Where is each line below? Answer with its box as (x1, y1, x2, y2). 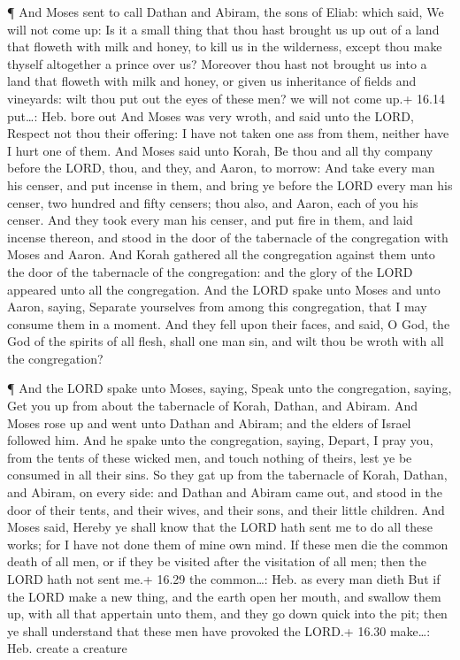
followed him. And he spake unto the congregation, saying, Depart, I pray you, (7, 431, 433, 449)
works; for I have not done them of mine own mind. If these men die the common (7, 534, 448, 553)
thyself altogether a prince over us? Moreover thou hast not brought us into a (7, 54, 427, 73)
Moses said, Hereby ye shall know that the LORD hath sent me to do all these (7, 518, 433, 536)
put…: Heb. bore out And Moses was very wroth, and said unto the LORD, (7, 106, 414, 125)
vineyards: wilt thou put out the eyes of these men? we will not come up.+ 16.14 (7, 88, 445, 107)
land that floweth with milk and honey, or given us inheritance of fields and (7, 72, 417, 90)
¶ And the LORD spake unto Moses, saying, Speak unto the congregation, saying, (7, 379, 452, 397)
